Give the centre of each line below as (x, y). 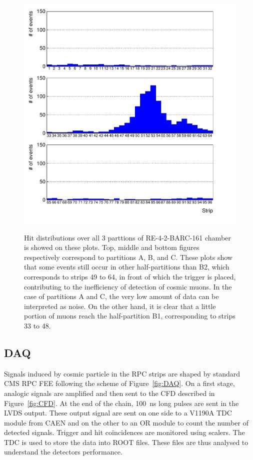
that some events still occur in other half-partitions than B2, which (127, 267)
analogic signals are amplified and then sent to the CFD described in (109, 393)
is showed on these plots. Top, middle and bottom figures (112, 247)
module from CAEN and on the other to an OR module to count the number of (126, 422)
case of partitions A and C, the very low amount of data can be (121, 296)
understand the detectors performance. (63, 452)
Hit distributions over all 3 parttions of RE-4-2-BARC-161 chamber (127, 237)
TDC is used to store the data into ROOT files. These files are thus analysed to (126, 442)
